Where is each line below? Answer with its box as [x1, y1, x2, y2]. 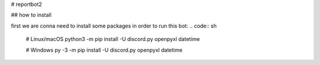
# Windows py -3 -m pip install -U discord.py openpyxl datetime [25, 46, 183, 53]
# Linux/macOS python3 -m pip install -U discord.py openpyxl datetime [25, 36, 200, 43]
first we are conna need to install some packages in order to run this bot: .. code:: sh [11, 22, 217, 29]
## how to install [11, 12, 52, 19]
